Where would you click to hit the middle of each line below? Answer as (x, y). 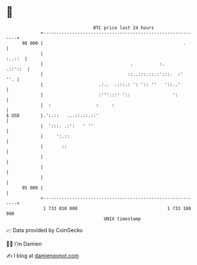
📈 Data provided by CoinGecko (45, 230)
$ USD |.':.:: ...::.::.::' (52, 115)
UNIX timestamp (122, 219)
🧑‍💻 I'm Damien (24, 244)
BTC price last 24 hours (124, 28)
